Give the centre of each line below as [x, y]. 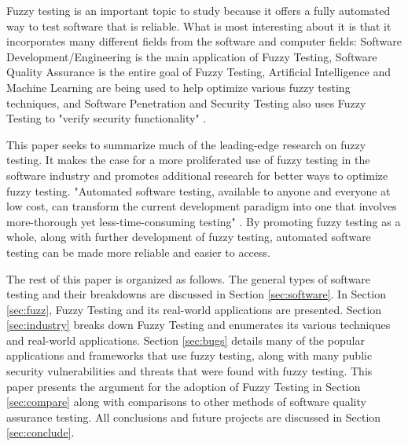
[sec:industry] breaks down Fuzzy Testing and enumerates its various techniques [198, 325]
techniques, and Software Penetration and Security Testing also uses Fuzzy [186, 102]
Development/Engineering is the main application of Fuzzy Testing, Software [192, 56]
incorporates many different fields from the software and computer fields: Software [204, 41]
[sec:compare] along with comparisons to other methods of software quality [186, 402]
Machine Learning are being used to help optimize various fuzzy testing [178, 87]
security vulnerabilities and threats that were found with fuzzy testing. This [189, 371]
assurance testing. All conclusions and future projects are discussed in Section [194, 417]
